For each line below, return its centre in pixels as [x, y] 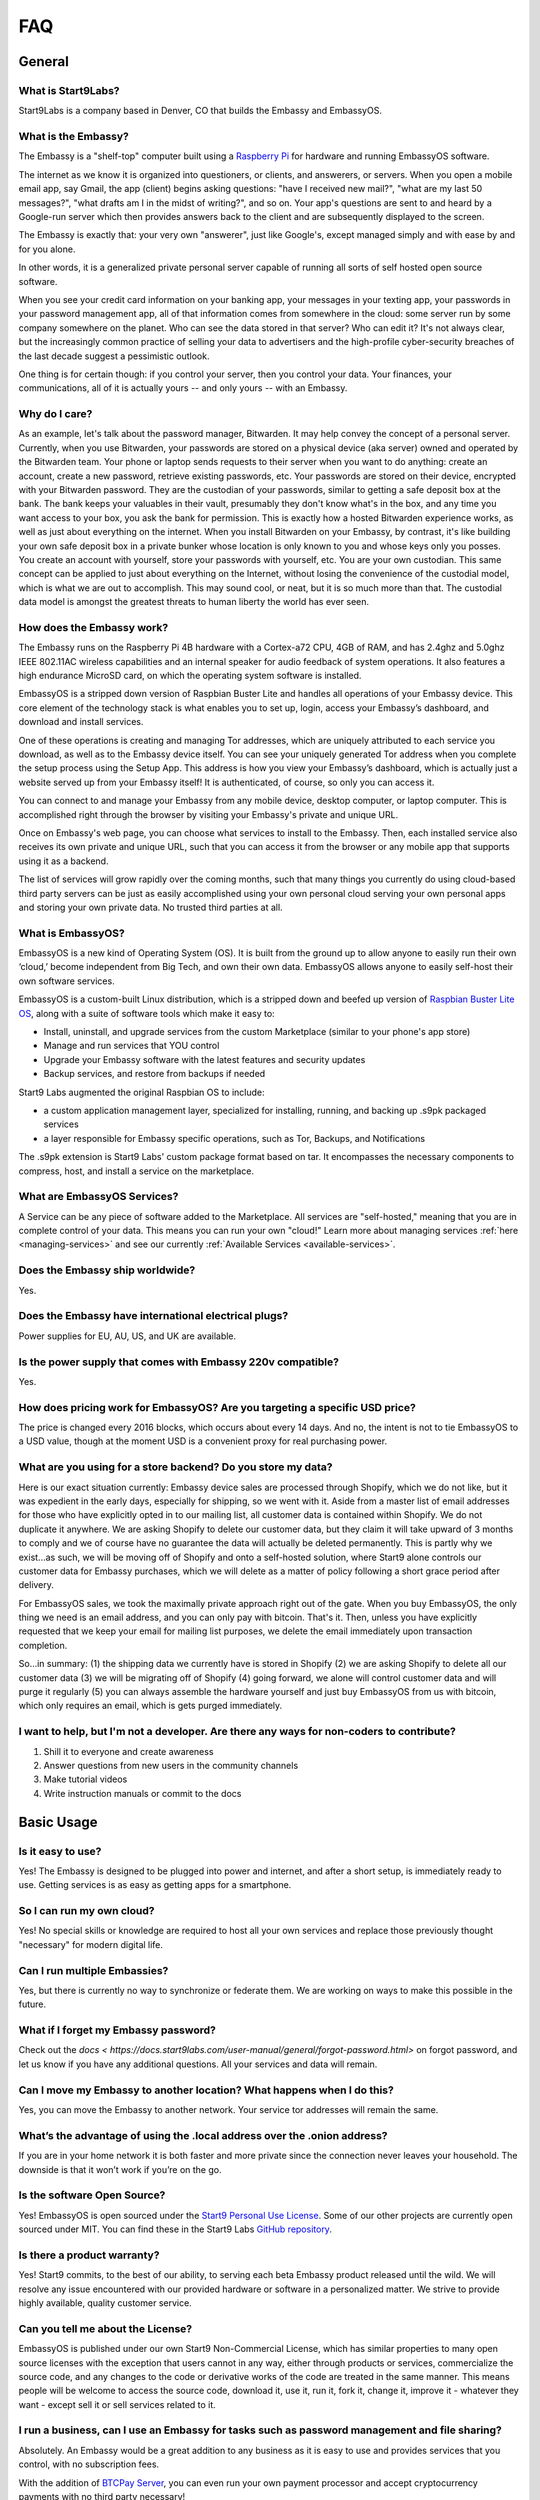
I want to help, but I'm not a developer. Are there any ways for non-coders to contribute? [237, 1732]
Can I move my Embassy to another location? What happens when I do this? [206, 2090]
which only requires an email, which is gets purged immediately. [150, 1706]
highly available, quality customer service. [105, 2302]
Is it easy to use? [60, 1851]
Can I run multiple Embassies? [93, 1970]
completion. [43, 1645]
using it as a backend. [63, 861]
